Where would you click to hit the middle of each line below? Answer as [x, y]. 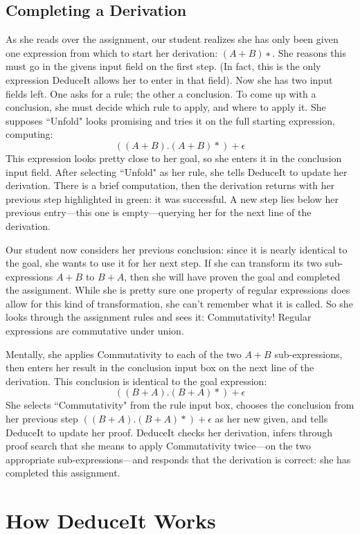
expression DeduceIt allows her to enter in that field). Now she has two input [169, 79]
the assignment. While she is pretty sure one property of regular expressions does [178, 290]
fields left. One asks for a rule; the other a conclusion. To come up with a [161, 93]
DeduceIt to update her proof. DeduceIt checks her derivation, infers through [169, 432]
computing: [29, 134]
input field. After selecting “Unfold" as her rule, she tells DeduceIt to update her [177, 171]
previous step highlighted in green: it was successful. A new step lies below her [172, 198]
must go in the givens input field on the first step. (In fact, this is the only [163, 66]
